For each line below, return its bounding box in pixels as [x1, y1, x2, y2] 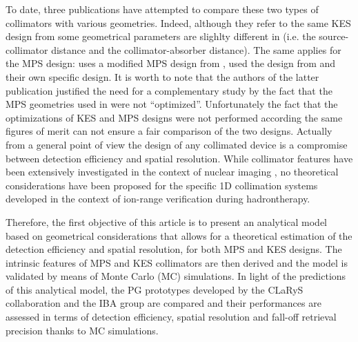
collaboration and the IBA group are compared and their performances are [6, 296, 321, 310]
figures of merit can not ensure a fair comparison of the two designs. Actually [6, 124, 332, 138]
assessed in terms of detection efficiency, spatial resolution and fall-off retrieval [6, 310, 337, 324]
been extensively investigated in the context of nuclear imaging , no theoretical [6, 164, 339, 179]
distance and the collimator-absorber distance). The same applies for [51, 42, 341, 57]
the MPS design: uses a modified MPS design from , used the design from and [6, 56, 336, 70]
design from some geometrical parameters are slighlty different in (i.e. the [6, 29, 316, 44]
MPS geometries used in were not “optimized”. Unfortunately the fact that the [6, 97, 338, 111]
